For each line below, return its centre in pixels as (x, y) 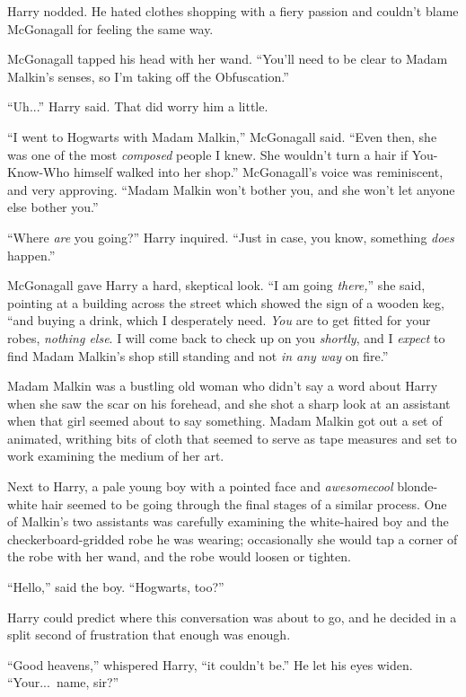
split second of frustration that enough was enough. (149, 635)
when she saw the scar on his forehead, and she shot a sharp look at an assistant (229, 403)
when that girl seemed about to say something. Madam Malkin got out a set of (225, 421)
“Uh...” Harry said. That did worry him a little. (138, 106)
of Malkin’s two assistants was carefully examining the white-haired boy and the (228, 521)
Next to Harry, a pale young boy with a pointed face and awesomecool (200, 486)
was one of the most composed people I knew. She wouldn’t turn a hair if (208, 154)
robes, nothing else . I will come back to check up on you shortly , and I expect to (226, 337)
